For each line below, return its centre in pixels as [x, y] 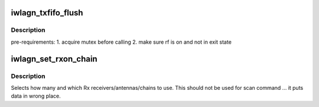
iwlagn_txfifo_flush [47, 13]
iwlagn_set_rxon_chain [54, 59]
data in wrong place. [36, 96]
